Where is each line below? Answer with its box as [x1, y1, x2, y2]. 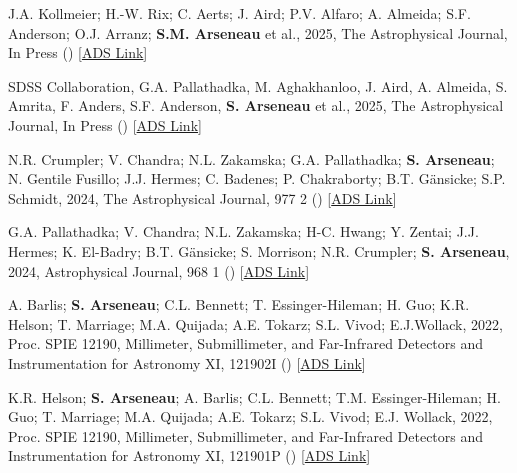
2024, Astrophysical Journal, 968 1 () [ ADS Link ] [8, 260, 310, 281]
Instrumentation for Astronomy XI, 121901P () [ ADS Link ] [8, 445, 371, 466]
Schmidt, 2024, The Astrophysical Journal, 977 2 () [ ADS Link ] [8, 187, 397, 208]
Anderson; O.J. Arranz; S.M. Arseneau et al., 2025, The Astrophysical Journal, [8, 22, 508, 43]
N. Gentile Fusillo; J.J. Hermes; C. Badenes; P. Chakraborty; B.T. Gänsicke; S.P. [8, 168, 506, 189]
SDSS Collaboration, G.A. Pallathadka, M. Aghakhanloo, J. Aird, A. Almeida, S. [8, 75, 508, 96]
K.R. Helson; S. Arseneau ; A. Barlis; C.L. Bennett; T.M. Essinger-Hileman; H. [8, 386, 501, 407]
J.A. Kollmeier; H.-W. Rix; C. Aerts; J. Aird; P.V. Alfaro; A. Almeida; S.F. [8, 3, 471, 23]
